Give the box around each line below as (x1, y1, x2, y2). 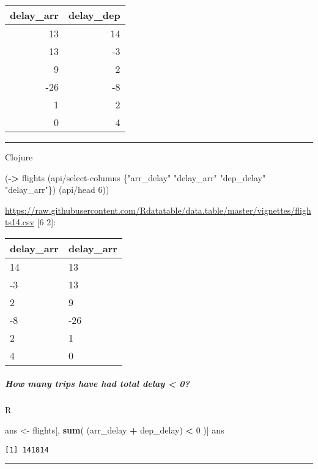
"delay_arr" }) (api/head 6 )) (5, 183, 109, 196)
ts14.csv (5, 216, 34, 228)
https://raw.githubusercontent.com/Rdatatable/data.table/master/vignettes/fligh (5, 203, 311, 216)
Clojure (5, 151, 33, 163)
